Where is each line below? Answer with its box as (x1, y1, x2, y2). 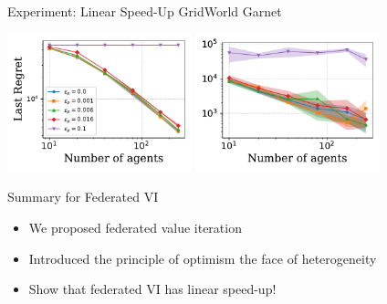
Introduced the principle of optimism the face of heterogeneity (28, 248, 377, 267)
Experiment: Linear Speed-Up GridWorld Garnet (7, 2, 282, 20)
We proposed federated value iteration (28, 217, 242, 236)
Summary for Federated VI (7, 187, 159, 206)
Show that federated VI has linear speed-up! (28, 279, 277, 299)
